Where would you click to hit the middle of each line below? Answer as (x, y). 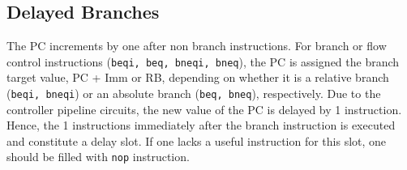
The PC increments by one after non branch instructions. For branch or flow (197, 46)
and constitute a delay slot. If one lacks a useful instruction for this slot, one (197, 140)
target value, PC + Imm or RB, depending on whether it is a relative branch (198, 77)
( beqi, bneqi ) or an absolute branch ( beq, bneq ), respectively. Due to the (194, 93)
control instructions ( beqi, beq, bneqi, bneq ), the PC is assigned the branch (203, 61)
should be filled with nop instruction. (98, 157)
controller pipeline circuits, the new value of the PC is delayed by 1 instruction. (204, 109)
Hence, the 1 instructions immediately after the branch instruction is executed (201, 125)
